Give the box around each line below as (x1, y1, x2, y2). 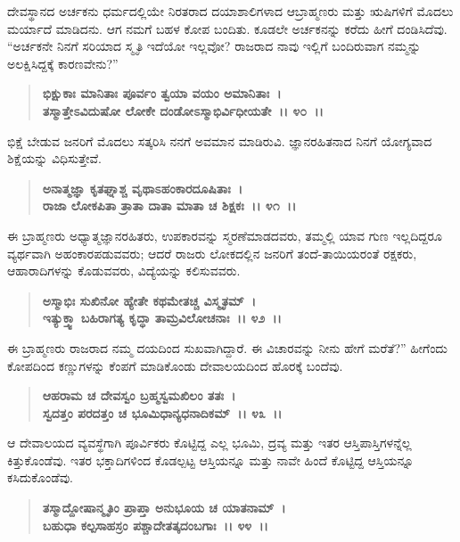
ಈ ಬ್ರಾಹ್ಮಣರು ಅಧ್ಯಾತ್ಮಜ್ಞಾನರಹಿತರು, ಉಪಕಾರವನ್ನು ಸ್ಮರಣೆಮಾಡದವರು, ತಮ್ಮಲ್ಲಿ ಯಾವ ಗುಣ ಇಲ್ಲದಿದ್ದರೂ (7, 226, 442, 244)
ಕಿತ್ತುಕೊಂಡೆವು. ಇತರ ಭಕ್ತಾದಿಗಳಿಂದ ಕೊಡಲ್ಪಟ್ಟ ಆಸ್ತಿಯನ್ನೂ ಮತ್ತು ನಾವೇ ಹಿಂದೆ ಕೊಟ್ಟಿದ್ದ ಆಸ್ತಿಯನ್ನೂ (7, 450, 415, 469)
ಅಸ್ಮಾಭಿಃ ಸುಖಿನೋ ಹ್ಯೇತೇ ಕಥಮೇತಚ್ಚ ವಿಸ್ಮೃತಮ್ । (42, 291, 257, 309)
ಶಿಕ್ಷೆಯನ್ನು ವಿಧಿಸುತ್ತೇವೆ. (7, 149, 102, 168)
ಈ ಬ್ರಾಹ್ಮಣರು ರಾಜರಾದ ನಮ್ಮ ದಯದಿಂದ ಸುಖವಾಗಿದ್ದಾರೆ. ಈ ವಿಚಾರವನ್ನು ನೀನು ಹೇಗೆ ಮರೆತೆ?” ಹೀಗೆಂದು (7, 338, 448, 357)
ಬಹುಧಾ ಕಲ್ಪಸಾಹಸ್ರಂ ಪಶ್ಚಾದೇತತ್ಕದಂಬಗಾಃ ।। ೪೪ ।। (42, 515, 268, 534)
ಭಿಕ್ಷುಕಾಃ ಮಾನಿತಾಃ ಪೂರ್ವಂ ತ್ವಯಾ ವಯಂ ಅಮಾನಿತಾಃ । (42, 84, 282, 103)
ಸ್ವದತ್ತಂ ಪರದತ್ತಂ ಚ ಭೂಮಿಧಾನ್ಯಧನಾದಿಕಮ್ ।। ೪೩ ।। (42, 403, 283, 422)
